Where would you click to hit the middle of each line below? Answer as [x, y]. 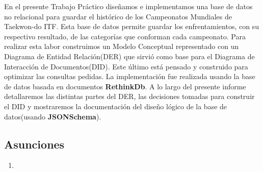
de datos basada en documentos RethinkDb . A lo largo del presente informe [125, 86]
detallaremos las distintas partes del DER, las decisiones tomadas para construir [129, 96]
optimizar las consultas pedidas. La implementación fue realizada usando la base [130, 76]
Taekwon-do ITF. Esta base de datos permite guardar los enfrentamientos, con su [131, 26]
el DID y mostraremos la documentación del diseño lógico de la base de [116, 106]
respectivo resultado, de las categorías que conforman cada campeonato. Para [125, 36]
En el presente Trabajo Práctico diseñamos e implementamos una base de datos [128, 6]
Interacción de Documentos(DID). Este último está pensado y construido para [126, 66]
